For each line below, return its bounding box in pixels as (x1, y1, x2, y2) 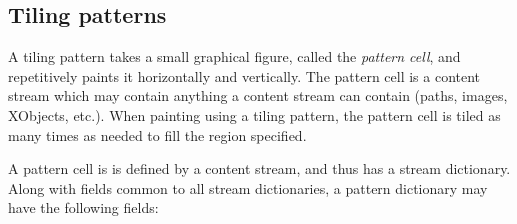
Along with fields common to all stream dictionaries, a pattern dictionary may (8, 177, 488, 198)
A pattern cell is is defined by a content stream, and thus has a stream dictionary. (8, 158, 511, 179)
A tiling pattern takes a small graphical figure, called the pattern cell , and (8, 46, 461, 67)
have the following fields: (8, 197, 159, 218)
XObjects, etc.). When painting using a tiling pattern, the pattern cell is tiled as (8, 104, 501, 125)
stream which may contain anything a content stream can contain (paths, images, (8, 85, 508, 106)
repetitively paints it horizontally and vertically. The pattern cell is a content (8, 65, 481, 86)
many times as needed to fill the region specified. (8, 124, 307, 145)
